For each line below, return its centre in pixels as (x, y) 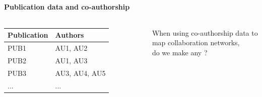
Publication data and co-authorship (67, 6)
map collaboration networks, (196, 42)
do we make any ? (180, 52)
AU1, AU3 (71, 60)
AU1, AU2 (71, 48)
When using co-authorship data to (205, 32)
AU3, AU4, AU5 (80, 73)
